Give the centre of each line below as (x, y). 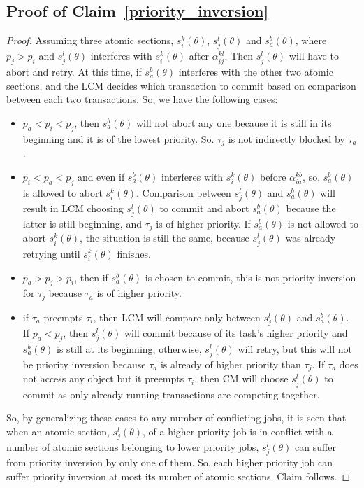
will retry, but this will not (295, 348)
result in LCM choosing (73, 208)
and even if (101, 176)
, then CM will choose (241, 378)
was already (311, 238)
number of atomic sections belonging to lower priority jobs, (133, 446)
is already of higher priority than (231, 364)
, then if (91, 277)
